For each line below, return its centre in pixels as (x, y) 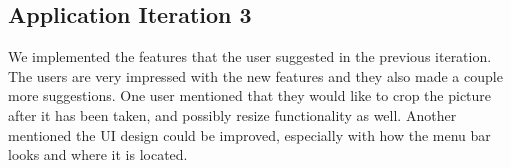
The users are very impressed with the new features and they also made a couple (255, 75)
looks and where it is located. (98, 154)
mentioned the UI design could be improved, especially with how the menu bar (249, 134)
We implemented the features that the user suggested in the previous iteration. (250, 56)
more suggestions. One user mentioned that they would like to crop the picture (250, 95)
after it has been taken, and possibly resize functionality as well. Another (232, 114)
